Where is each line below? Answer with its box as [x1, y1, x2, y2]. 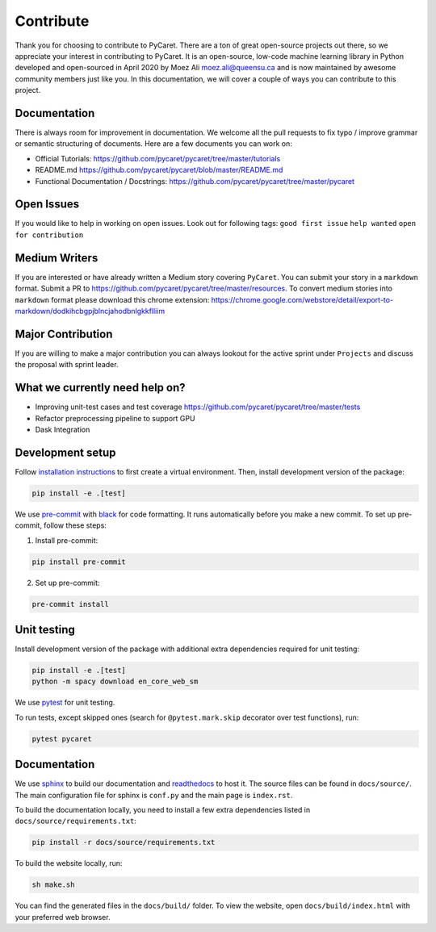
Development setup [15, 445, 116, 459]
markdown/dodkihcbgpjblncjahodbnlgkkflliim [15, 306, 166, 316]
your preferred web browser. [15, 912, 111, 922]
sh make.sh [31, 880, 75, 889]
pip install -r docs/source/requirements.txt [31, 838, 216, 847]
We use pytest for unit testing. [15, 698, 115, 708]
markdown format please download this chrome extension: [15, 295, 210, 304]
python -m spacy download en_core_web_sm [31, 677, 199, 686]
